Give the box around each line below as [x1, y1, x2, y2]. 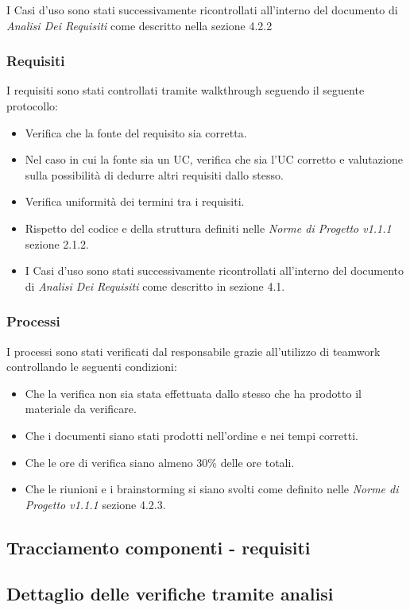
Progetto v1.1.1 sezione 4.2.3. [25, 496, 166, 512]
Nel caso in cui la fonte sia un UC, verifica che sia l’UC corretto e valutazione [25, 151, 403, 168]
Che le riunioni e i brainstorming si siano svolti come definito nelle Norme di [25, 481, 399, 497]
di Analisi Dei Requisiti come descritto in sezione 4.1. [25, 277, 285, 294]
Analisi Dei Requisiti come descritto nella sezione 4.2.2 [6, 17, 273, 33]
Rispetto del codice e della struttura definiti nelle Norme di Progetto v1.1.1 [25, 219, 392, 236]
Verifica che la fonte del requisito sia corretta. [25, 124, 247, 141]
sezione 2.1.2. [25, 235, 89, 252]
